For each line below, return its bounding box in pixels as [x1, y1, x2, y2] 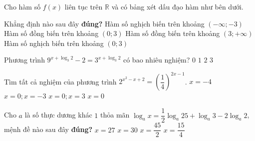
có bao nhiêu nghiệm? [123, 54, 190, 65]
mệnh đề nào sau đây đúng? [4, 124, 93, 134]
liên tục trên [64, 1, 103, 11]
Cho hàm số [4, 1, 41, 11]
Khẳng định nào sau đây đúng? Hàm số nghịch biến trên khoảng [4, 18, 205, 28]
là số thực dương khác [24, 109, 92, 120]
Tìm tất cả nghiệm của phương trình [4, 76, 117, 86]
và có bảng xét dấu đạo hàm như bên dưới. [111, 1, 244, 11]
